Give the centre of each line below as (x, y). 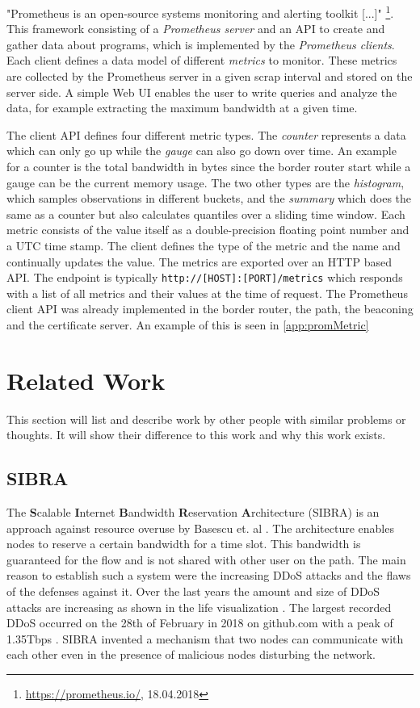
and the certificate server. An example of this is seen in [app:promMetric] (188, 325)
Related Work (86, 380)
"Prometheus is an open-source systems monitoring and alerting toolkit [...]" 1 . (200, 12)
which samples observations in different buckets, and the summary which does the (209, 198)
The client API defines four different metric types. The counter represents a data (206, 134)
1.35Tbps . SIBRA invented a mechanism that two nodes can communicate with (205, 638)
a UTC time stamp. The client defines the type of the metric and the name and (204, 245)
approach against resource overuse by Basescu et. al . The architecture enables (200, 528)
